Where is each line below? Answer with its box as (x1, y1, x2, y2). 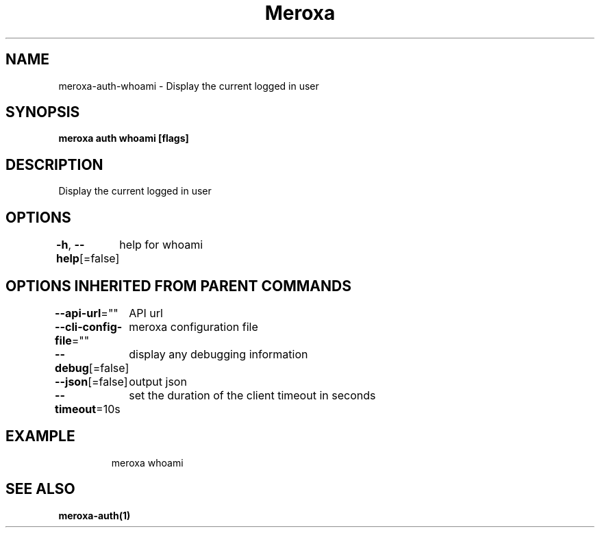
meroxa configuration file (129, 319, 258, 334)
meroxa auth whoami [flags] (58, 132, 189, 145)
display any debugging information (129, 347, 308, 361)
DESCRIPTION (5, 156, 103, 173)
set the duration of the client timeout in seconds (129, 388, 376, 402)
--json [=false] (55, 374, 128, 388)
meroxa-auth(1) (58, 509, 131, 521)
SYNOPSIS (5, 103, 80, 121)
